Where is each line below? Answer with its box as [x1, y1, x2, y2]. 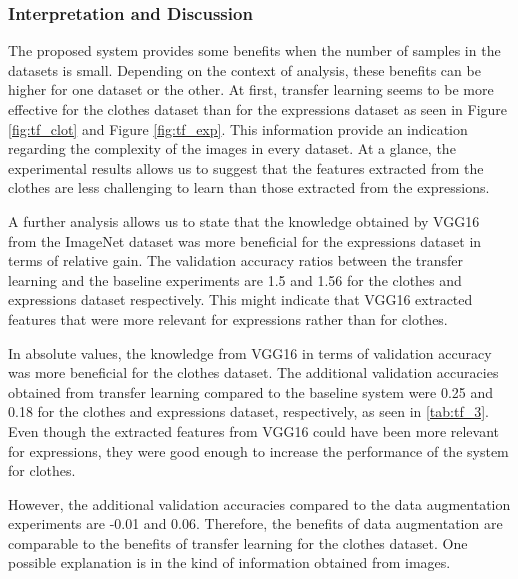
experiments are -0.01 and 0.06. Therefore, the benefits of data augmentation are [8, 513, 503, 534]
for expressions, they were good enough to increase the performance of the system [8, 440, 509, 461]
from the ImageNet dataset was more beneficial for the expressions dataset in [8, 230, 482, 251]
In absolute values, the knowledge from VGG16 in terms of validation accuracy [8, 342, 492, 363]
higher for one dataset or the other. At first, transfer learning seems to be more [8, 79, 494, 100]
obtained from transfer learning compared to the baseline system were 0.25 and [8, 381, 494, 402]
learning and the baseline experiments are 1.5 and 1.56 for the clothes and [8, 269, 462, 290]
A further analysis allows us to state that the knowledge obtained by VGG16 [8, 210, 480, 231]
